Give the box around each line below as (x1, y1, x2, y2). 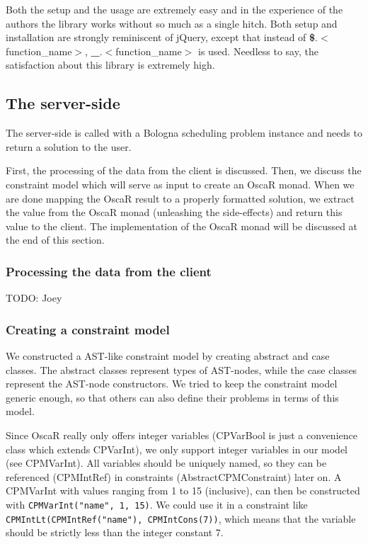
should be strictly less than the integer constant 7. (6, 525, 224, 540)
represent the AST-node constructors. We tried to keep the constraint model (6, 376, 338, 391)
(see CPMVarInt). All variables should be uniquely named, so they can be (6, 455, 327, 470)
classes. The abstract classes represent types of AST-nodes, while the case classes (6, 362, 357, 377)
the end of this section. (6, 232, 105, 247)
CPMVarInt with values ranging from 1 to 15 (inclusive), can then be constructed (6, 483, 360, 498)
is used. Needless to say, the (197, 43, 318, 58)
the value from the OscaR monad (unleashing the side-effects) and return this (6, 205, 343, 220)
